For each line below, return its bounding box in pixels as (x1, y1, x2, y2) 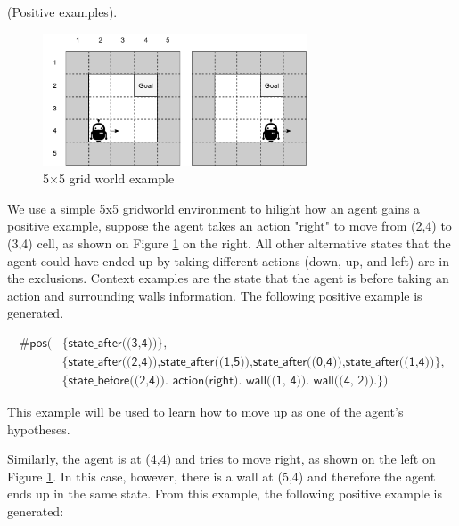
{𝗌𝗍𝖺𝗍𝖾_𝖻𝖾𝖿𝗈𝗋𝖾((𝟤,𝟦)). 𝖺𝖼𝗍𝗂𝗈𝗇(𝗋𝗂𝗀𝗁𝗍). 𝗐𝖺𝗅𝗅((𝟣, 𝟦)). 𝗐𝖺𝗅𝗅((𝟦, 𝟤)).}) (61, 375, 389, 388)
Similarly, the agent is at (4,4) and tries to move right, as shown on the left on (7, 449, 436, 468)
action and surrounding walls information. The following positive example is (7, 286, 422, 304)
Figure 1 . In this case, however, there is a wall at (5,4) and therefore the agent (7, 466, 436, 485)
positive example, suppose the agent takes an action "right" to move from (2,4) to (7, 216, 452, 235)
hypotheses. (7, 419, 70, 438)
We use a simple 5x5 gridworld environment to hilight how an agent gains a (7, 198, 421, 217)
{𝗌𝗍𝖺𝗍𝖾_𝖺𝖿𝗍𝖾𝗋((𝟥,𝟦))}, (61, 336, 168, 350)
